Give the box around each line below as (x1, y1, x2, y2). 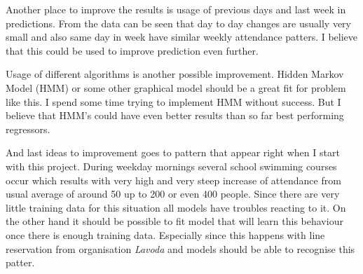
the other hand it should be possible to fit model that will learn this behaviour (6, 214, 343, 228)
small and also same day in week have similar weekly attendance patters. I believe (6, 29, 358, 44)
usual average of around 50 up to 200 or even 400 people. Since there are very (6, 186, 340, 201)
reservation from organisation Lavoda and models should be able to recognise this (6, 241, 355, 256)
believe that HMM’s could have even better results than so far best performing (6, 108, 344, 123)
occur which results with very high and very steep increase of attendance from (6, 172, 341, 187)
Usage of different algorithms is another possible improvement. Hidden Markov (6, 67, 344, 81)
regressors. (6, 121, 50, 136)
